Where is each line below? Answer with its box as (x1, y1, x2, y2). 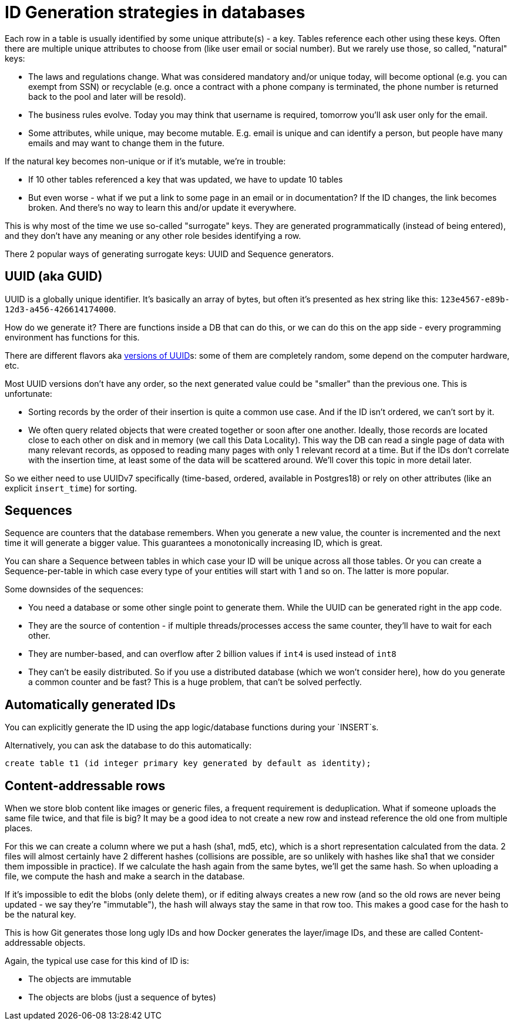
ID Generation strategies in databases (5, 2, 305, 22)
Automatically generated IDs (5, 697, 176, 712)
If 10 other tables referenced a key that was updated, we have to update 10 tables (28, 174, 343, 184)
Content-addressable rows (5, 778, 166, 793)
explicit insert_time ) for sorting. (5, 483, 137, 493)
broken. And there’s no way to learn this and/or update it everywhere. (28, 202, 297, 213)
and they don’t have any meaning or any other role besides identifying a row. (5, 230, 301, 241)
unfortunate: (5, 388, 52, 399)
